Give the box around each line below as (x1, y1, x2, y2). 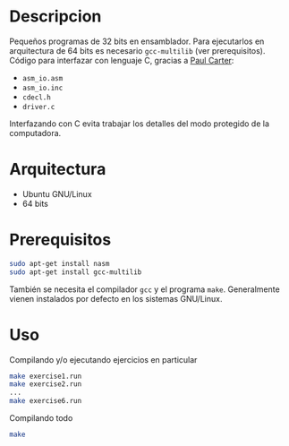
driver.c (21, 102, 55, 111)
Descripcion (9, 6, 102, 27)
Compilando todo (9, 413, 73, 423)
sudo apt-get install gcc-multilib (9, 267, 142, 277)
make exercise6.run (9, 397, 82, 406)
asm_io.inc (21, 83, 64, 92)
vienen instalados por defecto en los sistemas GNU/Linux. (9, 293, 223, 304)
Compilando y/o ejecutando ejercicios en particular (9, 354, 198, 365)
